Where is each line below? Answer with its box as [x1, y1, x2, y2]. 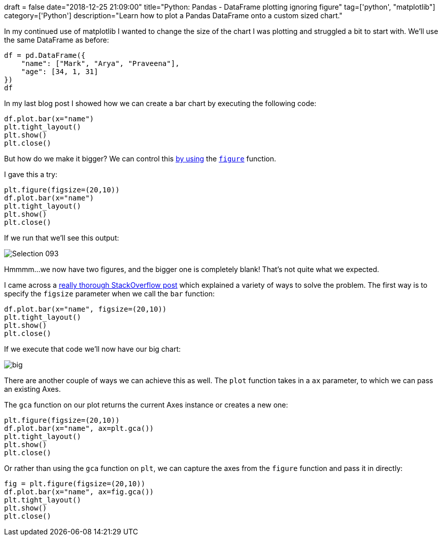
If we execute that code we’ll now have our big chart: [4, 345, 181, 353]
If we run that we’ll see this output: [4, 233, 119, 242]
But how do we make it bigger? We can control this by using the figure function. [4, 154, 276, 163]
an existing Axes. [4, 385, 61, 393]
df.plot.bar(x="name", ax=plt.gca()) [4, 424, 154, 432]
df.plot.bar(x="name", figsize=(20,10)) [4, 305, 167, 313]
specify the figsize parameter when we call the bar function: [4, 289, 215, 298]
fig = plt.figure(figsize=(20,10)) [4, 480, 146, 488]
